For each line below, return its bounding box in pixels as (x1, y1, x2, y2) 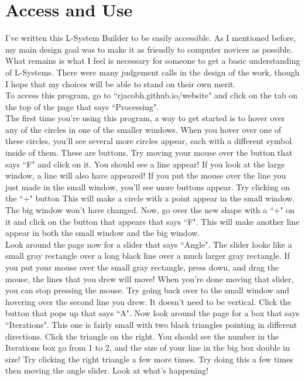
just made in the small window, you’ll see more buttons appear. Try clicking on (5, 180, 290, 193)
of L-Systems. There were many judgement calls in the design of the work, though (5, 66, 300, 78)
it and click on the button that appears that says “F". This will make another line (5, 215, 300, 227)
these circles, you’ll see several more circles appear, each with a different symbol (5, 135, 292, 147)
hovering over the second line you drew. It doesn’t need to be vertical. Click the (5, 295, 292, 307)
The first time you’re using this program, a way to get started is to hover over (5, 112, 285, 124)
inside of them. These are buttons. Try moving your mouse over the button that (5, 146, 293, 159)
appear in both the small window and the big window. (5, 227, 200, 239)
